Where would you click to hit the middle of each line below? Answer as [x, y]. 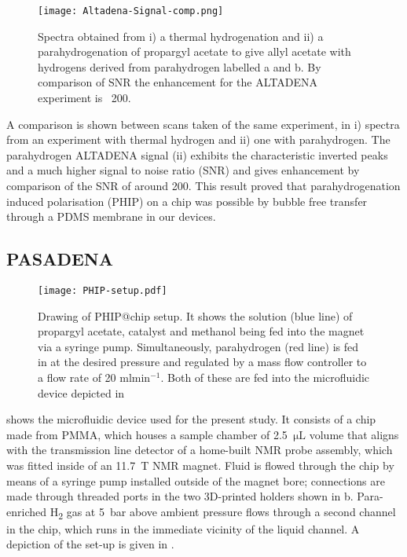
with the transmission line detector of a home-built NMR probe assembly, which [200, 450]
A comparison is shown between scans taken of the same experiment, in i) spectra [203, 124]
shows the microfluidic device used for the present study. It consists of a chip [191, 419]
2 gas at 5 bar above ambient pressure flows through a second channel [227, 512]
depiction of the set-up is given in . [90, 544]
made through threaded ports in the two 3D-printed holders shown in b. [180, 496]
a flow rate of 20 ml [85, 377]
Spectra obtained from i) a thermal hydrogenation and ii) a [181, 36]
